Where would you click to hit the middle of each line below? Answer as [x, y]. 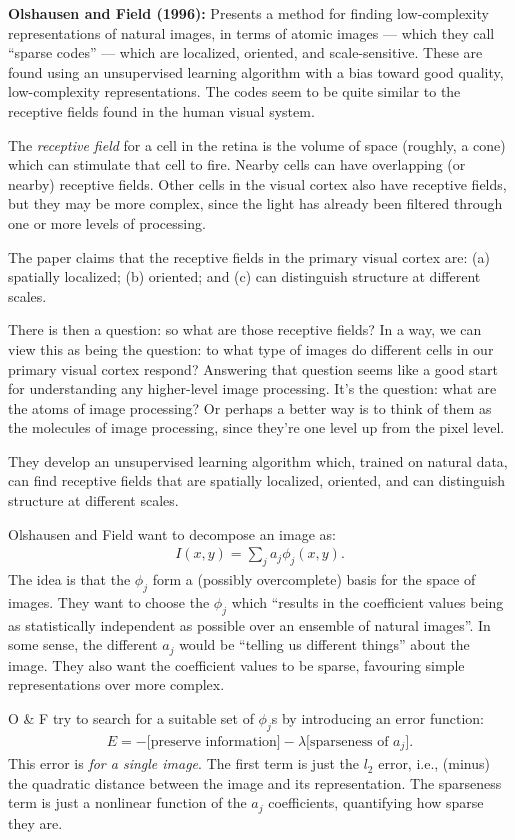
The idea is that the [69, 579]
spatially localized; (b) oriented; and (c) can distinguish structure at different [244, 276]
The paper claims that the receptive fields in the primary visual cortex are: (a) [249, 256]
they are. [35, 822]
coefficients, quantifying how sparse [376, 802]
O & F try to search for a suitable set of [131, 717]
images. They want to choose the [109, 601]
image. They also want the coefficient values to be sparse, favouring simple [236, 664]
